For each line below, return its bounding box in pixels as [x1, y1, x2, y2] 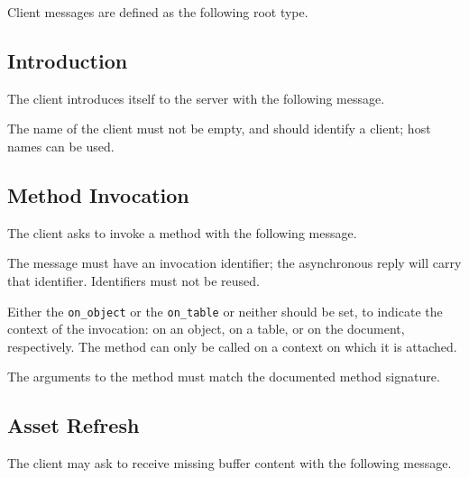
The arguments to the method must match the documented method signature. [7, 367, 440, 386]
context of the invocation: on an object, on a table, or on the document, [7, 319, 405, 338]
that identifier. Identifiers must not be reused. [7, 271, 260, 290]
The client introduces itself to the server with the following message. [7, 88, 385, 107]
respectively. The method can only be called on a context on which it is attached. [7, 336, 457, 355]
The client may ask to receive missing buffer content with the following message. [7, 454, 452, 473]
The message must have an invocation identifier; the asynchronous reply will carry [7, 253, 462, 272]
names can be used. [7, 136, 115, 155]
